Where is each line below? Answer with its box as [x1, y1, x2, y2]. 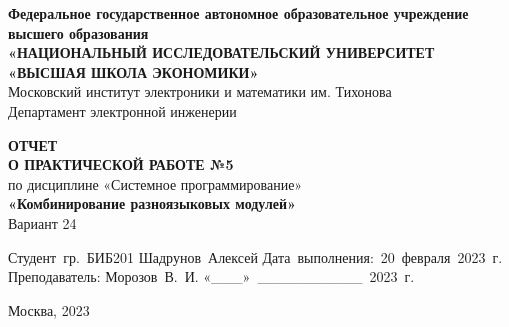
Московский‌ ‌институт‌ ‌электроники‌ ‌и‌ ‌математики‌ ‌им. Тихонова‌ [8, 81, 392, 102]
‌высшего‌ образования [8, 22, 149, 43]
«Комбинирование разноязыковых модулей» [8, 193, 297, 214]
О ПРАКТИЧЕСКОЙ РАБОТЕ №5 [8, 154, 234, 175]
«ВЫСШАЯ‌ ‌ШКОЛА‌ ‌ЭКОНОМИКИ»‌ [8, 61, 259, 82]
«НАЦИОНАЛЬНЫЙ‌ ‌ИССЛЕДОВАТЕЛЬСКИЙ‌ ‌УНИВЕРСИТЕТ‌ [8, 42, 435, 63]
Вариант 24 [8, 212, 77, 233]
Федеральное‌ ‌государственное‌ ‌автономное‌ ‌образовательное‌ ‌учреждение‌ [8, 3, 469, 23]
